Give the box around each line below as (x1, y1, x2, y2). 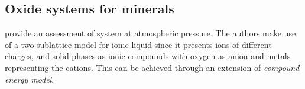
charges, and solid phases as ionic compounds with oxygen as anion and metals (5, 50, 291, 62)
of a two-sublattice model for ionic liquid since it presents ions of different (5, 38, 272, 50)
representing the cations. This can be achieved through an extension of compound (5, 61, 300, 73)
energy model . (5, 73, 54, 85)
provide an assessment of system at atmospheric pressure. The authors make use (5, 27, 296, 39)
